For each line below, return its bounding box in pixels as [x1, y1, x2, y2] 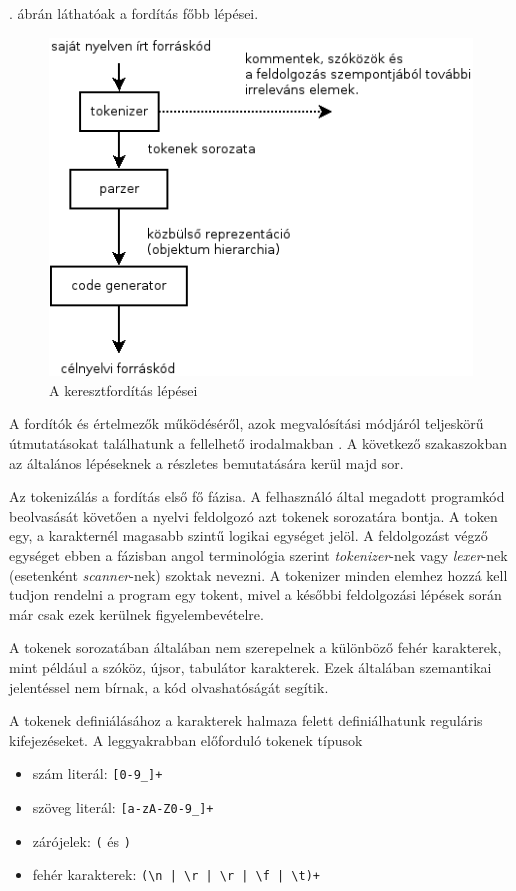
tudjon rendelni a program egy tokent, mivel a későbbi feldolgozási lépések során [9, 584, 502, 605]
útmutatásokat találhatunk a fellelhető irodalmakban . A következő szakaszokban [9, 432, 508, 453]
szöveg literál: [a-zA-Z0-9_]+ [32, 796, 214, 817]
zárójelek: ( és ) [32, 830, 131, 851]
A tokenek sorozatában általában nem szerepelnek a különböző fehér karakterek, [9, 637, 502, 658]
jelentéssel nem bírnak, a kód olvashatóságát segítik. [9, 676, 329, 697]
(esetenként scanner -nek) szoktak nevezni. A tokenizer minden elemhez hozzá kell [9, 564, 508, 585]
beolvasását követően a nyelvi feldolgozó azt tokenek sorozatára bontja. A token [9, 505, 498, 526]
